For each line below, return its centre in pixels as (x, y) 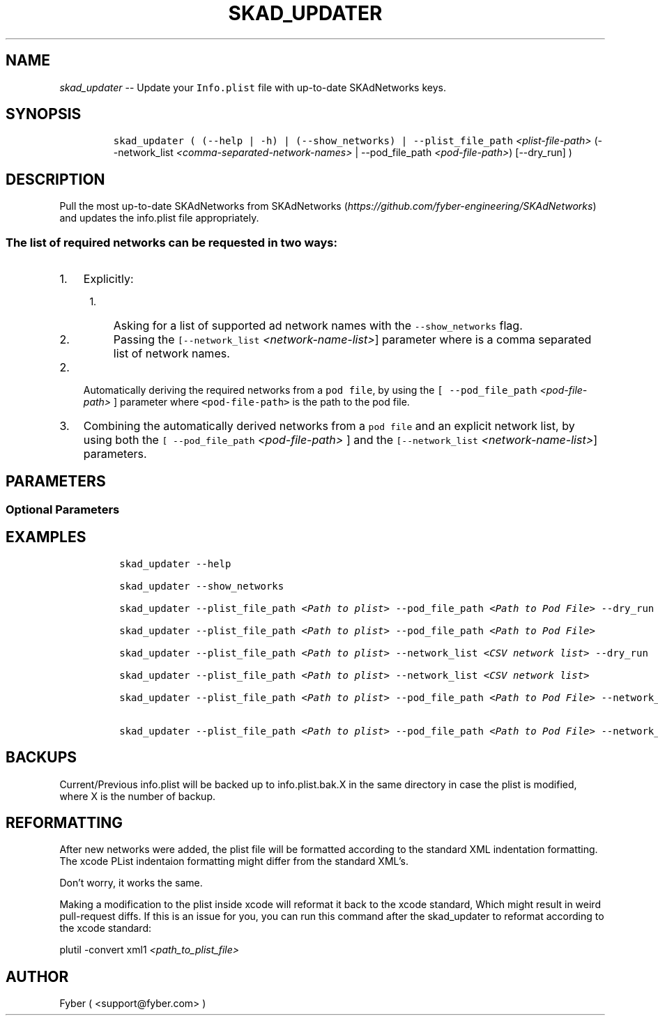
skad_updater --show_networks (202, 586)
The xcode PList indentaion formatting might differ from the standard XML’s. (234, 861)
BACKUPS (41, 758)
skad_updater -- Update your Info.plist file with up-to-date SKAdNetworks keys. (253, 87)
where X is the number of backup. (137, 796)
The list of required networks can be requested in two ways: (171, 242)
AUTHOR (37, 976)
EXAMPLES (46, 537)
